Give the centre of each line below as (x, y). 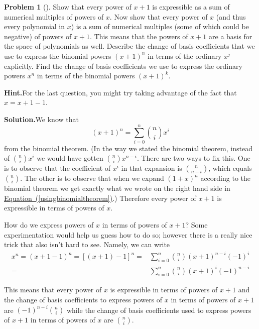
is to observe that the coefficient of (57, 168)
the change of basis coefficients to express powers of (83, 300)
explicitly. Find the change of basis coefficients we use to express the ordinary (123, 66)
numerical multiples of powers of (54, 16)
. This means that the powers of (139, 36)
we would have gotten (70, 158)
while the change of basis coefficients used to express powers (159, 310)
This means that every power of (53, 290)
